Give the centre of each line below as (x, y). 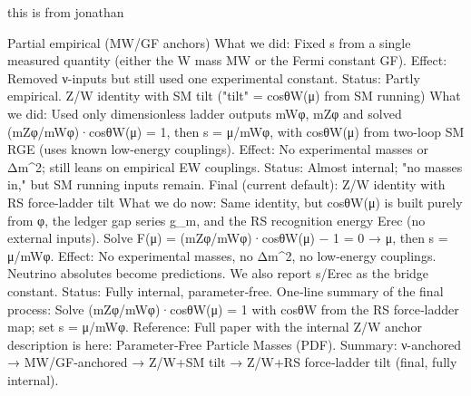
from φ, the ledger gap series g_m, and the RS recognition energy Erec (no (216, 220)
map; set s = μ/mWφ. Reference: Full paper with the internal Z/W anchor (215, 327)
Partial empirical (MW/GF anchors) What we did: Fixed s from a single (209, 42)
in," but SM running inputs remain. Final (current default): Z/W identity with (226, 184)
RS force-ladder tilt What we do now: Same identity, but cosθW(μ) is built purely (235, 202)
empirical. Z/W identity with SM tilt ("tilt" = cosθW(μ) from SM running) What (234, 96)
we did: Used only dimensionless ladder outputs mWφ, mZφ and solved (205, 113)
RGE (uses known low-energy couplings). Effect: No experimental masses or (218, 149)
